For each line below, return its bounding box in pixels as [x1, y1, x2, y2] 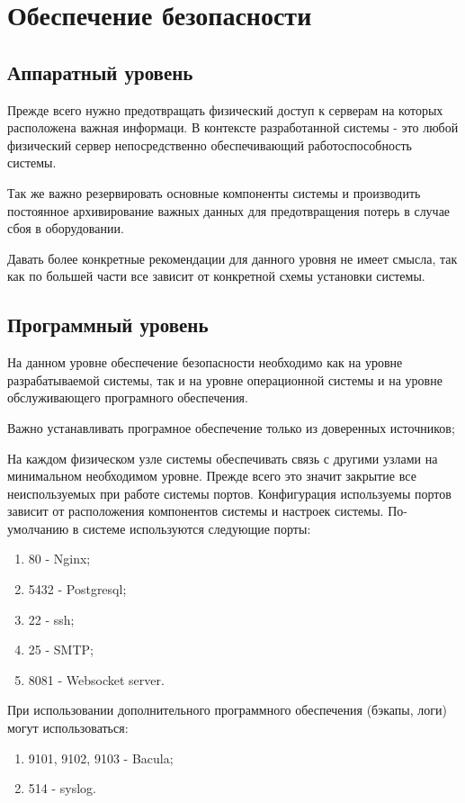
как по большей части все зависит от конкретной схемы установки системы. [7, 266, 425, 285]
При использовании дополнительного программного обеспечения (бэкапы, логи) [7, 700, 447, 719]
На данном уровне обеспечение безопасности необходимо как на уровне [7, 353, 403, 372]
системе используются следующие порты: [83, 519, 311, 537]
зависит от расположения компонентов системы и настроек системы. [7, 501, 384, 520]
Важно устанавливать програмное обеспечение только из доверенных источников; [7, 418, 455, 437]
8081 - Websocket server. [28, 670, 165, 689]
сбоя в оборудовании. [7, 219, 124, 238]
